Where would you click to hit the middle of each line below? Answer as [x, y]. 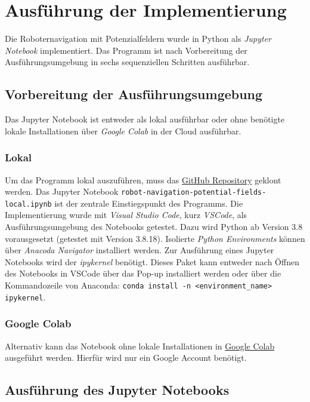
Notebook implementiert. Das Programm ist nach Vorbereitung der [126, 50]
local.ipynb [28, 204]
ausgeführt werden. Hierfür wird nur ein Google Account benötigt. [126, 357]
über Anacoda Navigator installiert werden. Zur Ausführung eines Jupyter [139, 250]
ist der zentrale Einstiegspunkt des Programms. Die [149, 203]
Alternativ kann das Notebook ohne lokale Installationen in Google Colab [140, 346]
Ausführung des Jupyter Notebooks [117, 390]
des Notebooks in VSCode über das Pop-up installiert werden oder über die [143, 273]
